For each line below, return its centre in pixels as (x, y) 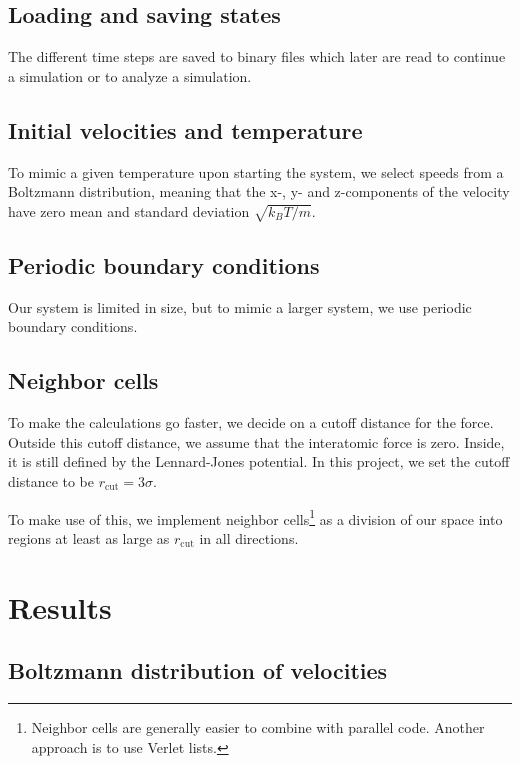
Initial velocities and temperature (185, 129)
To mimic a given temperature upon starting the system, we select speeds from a (256, 171)
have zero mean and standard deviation (129, 210)
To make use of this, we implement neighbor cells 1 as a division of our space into (255, 517)
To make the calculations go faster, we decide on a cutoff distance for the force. (251, 422)
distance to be (51, 480)
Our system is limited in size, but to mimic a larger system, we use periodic (240, 306)
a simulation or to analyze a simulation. (130, 75)
